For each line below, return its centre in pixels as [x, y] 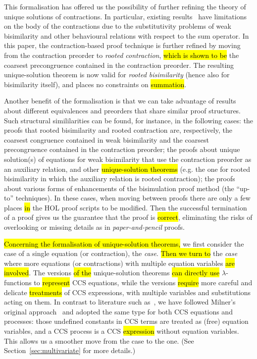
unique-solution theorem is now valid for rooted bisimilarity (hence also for [117, 75]
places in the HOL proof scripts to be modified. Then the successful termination [126, 207]
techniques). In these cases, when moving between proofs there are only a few [133, 198]
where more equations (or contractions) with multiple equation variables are [119, 263]
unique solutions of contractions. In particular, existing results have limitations [125, 16]
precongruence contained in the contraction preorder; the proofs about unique [122, 149]
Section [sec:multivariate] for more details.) [70, 350]
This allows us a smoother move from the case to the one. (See [99, 340]
